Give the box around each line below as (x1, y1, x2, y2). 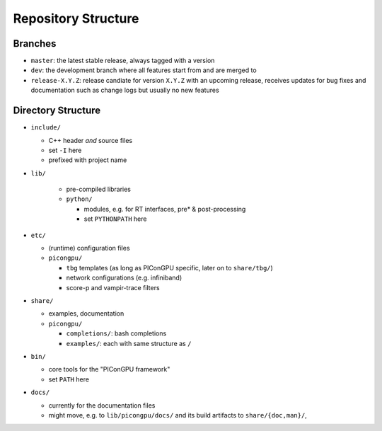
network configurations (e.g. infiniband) (66, 273, 183, 282)
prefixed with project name (48, 156, 127, 164)
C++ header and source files (48, 136, 133, 144)
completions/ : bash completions (66, 329, 167, 338)
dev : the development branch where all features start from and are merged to (30, 66, 257, 74)
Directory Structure (13, 105, 101, 117)
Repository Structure (13, 11, 139, 26)
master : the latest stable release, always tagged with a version (30, 57, 215, 65)
